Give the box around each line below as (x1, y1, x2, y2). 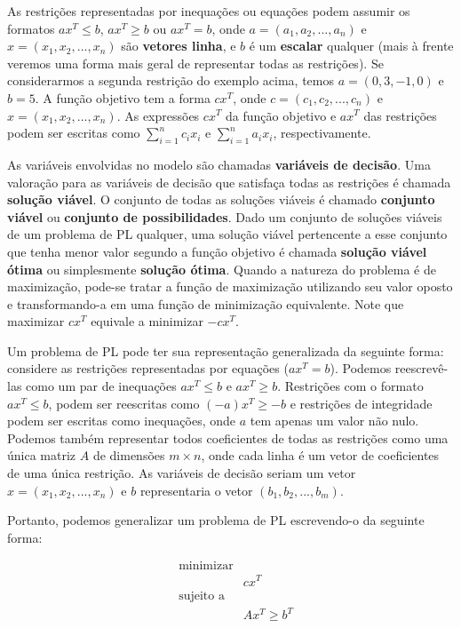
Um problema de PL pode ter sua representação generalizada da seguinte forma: (7, 341, 444, 360)
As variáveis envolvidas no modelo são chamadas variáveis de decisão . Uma (7, 155, 431, 173)
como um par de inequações (26, 377, 177, 395)
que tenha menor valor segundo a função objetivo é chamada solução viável (7, 242, 427, 260)
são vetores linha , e (121, 36, 236, 55)
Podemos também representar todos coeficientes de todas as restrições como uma (7, 428, 449, 447)
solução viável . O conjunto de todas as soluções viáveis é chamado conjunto (7, 190, 435, 209)
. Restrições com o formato (277, 377, 424, 395)
